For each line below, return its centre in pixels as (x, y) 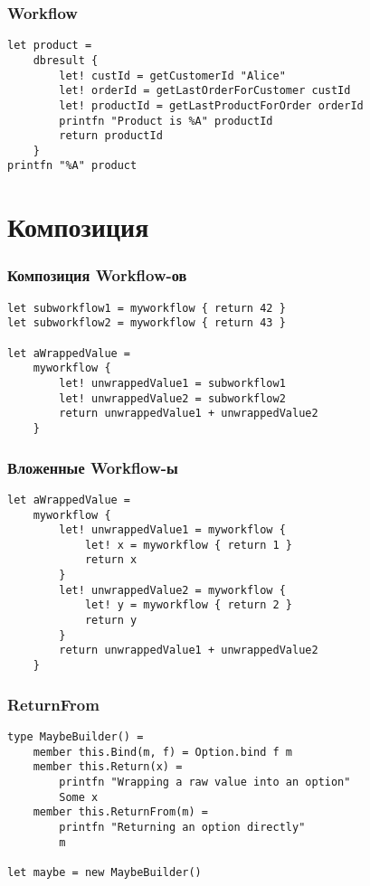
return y (111, 621)
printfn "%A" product (72, 166)
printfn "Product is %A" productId (166, 121)
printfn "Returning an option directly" (182, 827)
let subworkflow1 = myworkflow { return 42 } (147, 308)
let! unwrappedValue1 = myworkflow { (172, 530)
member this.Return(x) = (108, 767)
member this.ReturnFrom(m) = (120, 812)
